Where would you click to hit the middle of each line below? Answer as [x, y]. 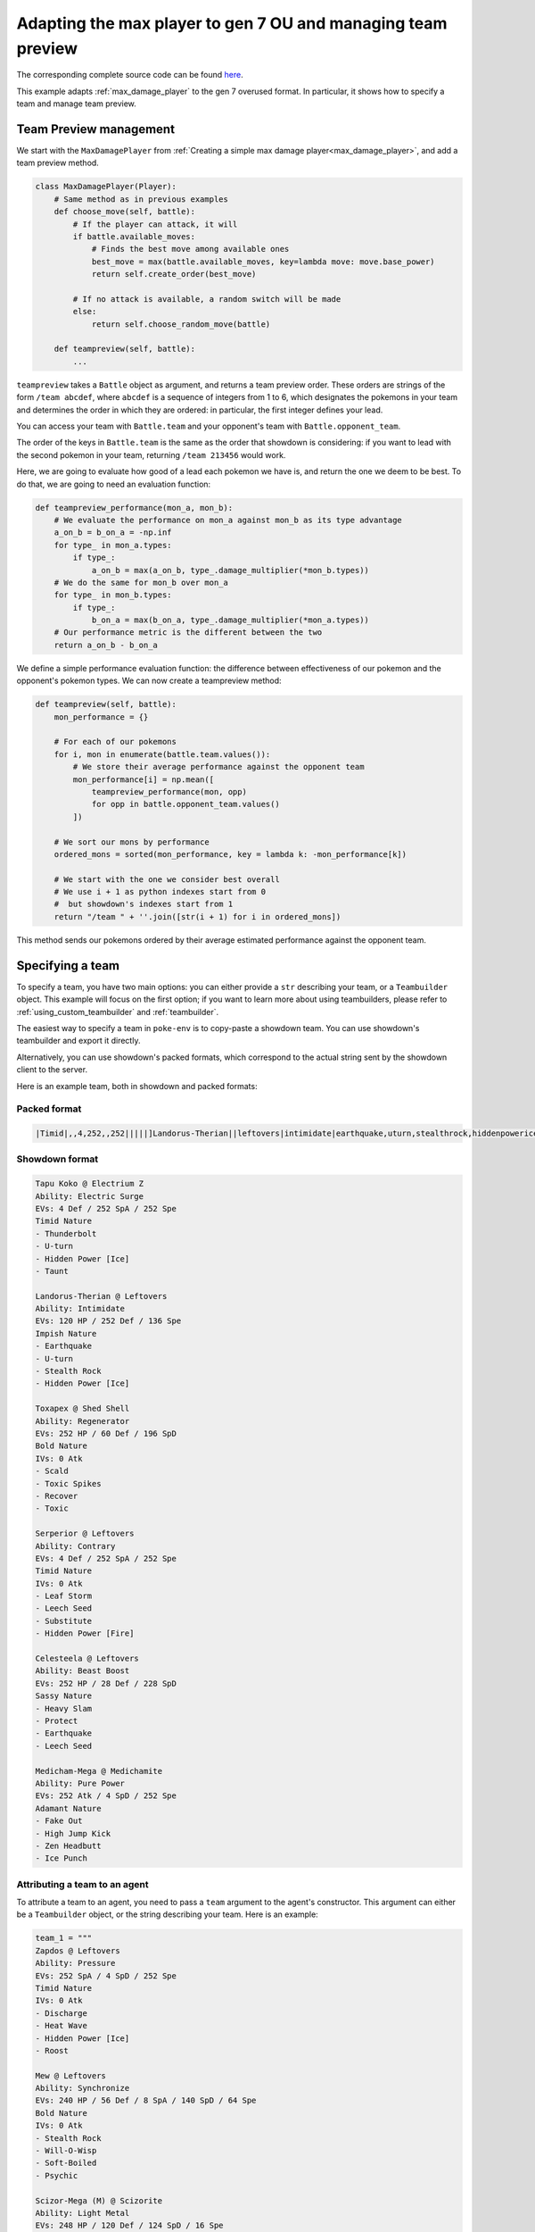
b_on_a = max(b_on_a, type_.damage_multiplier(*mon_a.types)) [230, 620]
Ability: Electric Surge [90, 1196]
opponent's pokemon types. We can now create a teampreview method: [149, 681]
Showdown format [57, 1159]
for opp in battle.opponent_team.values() [185, 804]
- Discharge [62, 2013]
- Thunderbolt [66, 1233]
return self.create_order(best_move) [174, 274]
